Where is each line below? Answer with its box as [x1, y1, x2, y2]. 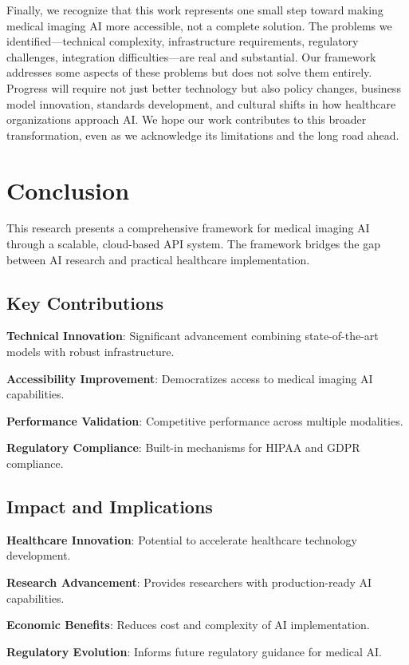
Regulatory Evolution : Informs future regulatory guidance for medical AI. [6, 643, 382, 659]
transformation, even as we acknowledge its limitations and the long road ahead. [6, 126, 399, 143]
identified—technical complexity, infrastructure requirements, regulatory [6, 33, 359, 49]
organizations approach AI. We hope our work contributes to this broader [6, 111, 367, 128]
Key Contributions [6, 290, 164, 315]
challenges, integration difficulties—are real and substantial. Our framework [6, 48, 376, 65]
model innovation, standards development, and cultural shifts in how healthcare [6, 95, 396, 112]
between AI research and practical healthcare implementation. [6, 251, 310, 267]
